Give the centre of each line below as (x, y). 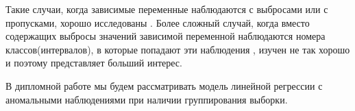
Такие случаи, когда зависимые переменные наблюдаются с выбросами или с (167, 9)
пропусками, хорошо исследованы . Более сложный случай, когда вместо (158, 22)
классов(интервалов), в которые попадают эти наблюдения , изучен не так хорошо (178, 49)
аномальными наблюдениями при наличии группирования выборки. (147, 99)
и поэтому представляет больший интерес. (94, 63)
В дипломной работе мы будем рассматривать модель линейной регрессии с (164, 85)
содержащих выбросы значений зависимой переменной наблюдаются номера (166, 36)
